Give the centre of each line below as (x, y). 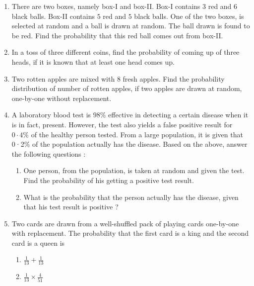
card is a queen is (38, 242)
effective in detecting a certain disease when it (178, 115)
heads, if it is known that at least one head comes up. (93, 61)
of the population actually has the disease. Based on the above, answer (140, 144)
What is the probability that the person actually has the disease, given (131, 197)
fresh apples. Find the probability (174, 78)
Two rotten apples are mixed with (63, 78)
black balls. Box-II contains (53, 16)
